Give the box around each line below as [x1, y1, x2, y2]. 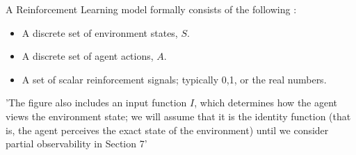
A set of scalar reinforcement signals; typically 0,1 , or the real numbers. [22, 72, 327, 86]
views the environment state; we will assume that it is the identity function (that [6, 108, 351, 123]
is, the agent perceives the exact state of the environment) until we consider [6, 122, 329, 137]
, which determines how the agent [194, 95, 338, 110]
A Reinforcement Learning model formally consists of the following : [6, 2, 297, 16]
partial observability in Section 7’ [6, 136, 147, 151]
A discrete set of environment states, [22, 25, 178, 40]
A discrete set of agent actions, [22, 49, 154, 63]
